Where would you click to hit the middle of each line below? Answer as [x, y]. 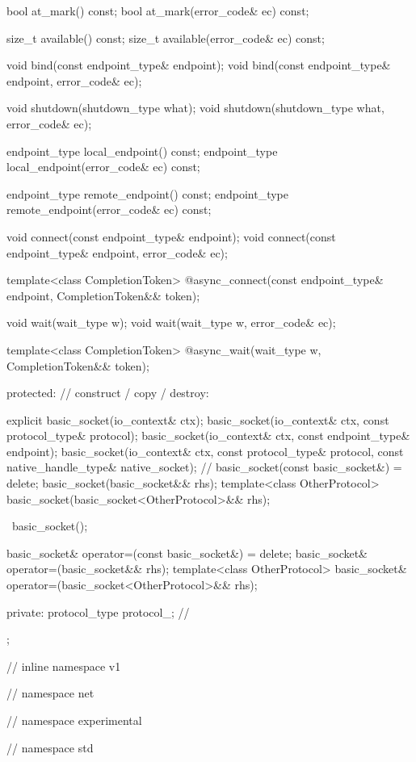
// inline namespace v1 [64, 666]
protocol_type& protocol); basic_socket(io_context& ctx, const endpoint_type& [208, 435]
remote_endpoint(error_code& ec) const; [109, 209]
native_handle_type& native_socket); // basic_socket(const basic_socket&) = [204, 467]
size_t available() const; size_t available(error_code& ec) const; [166, 38]
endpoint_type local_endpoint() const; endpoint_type [142, 151]
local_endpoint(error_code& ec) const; [103, 167]
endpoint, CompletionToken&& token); [103, 295]
